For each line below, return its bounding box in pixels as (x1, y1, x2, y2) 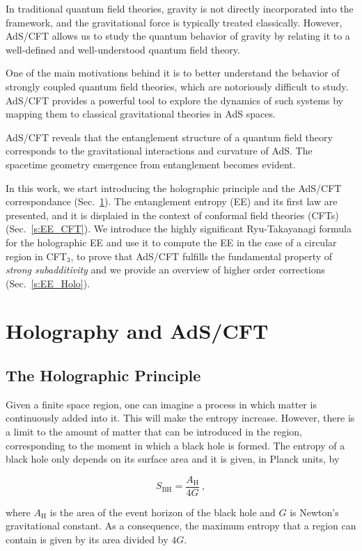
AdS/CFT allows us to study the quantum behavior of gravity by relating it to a (6, 29, 350, 43)
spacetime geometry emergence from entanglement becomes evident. (6, 157, 296, 171)
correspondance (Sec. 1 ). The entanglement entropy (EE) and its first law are (6, 194, 338, 209)
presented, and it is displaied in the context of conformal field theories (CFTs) (6, 207, 339, 222)
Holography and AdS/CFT (6, 317, 269, 345)
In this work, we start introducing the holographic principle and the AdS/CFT (6, 180, 342, 195)
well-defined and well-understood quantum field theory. (6, 42, 240, 56)
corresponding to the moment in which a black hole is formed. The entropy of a (6, 438, 345, 452)
